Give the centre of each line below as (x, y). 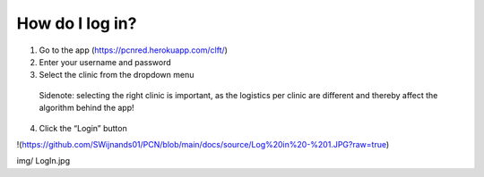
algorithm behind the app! (86, 108)
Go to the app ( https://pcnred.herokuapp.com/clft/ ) (134, 50)
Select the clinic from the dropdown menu (117, 75)
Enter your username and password (105, 62)
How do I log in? (77, 23)
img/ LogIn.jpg (43, 161)
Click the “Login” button (83, 128)
